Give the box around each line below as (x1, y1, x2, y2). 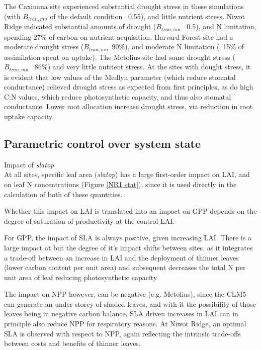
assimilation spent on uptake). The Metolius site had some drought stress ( (4, 51, 235, 62)
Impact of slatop (4, 159, 54, 169)
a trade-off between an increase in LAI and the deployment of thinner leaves (4, 252, 239, 262)
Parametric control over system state (4, 135, 201, 151)
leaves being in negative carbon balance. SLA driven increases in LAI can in (4, 308, 238, 319)
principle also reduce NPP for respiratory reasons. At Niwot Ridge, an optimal (4, 318, 246, 329)
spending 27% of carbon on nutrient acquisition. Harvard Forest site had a (4, 31, 233, 42)
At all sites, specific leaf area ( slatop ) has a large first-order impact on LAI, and (4, 169, 250, 180)
